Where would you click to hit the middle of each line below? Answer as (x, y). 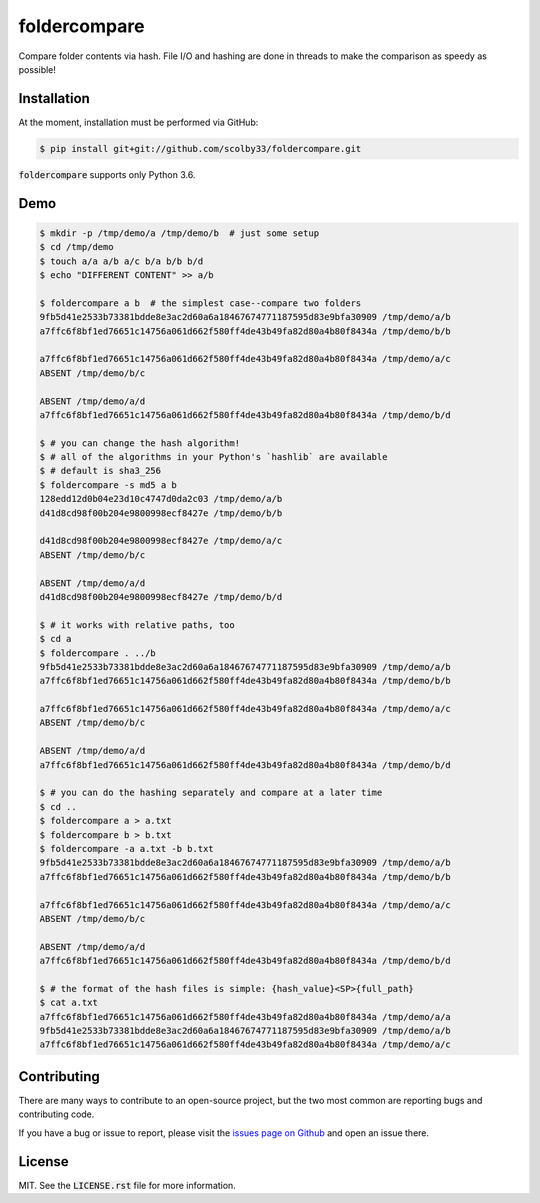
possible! (37, 69)
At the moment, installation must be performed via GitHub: (138, 122)
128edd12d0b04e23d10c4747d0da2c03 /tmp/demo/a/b (161, 499)
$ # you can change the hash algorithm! (139, 443)
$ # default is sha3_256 (100, 471)
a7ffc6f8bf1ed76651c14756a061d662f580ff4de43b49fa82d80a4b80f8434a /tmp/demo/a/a (245, 1016)
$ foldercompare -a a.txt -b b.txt (126, 848)
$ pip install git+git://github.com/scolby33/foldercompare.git (200, 148)
